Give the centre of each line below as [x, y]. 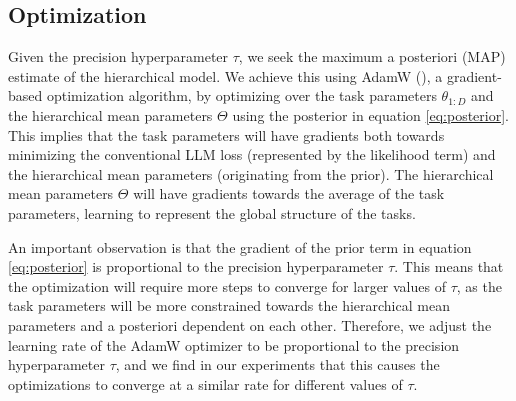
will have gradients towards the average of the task [289, 193]
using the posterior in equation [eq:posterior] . [370, 114]
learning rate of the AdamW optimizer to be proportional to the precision [234, 344]
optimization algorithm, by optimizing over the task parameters [241, 95]
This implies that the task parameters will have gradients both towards [226, 134]
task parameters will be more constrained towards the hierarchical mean [229, 305]
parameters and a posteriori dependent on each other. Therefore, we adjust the [250, 324]
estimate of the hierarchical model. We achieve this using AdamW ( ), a [225, 75]
